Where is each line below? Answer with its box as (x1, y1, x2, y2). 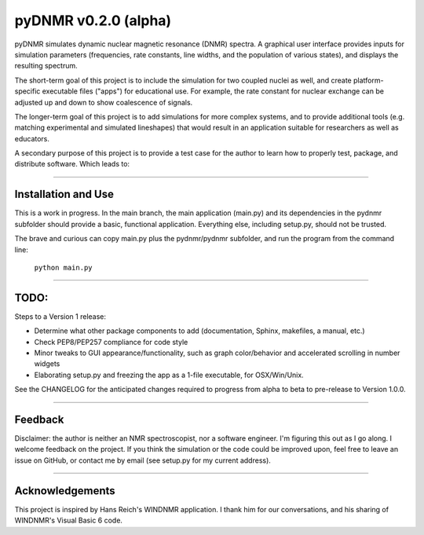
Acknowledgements (14, 484, 115, 497)
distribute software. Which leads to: (14, 159, 130, 169)
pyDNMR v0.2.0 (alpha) (14, 12, 172, 29)
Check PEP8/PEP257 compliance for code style (34, 337, 188, 346)
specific (14, 86, 41, 96)
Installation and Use (14, 188, 114, 201)
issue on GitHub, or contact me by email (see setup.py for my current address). (14, 456, 271, 465)
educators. (14, 134, 50, 143)
